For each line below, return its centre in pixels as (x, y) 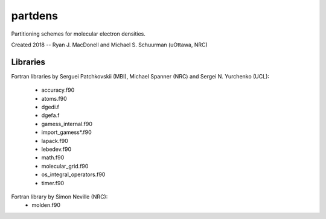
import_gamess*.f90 (66, 132)
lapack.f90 (55, 141)
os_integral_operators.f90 (73, 174)
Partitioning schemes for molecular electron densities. (78, 34)
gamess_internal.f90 (67, 124)
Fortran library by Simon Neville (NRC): (59, 197)
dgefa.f (50, 115)
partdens (35, 16)
